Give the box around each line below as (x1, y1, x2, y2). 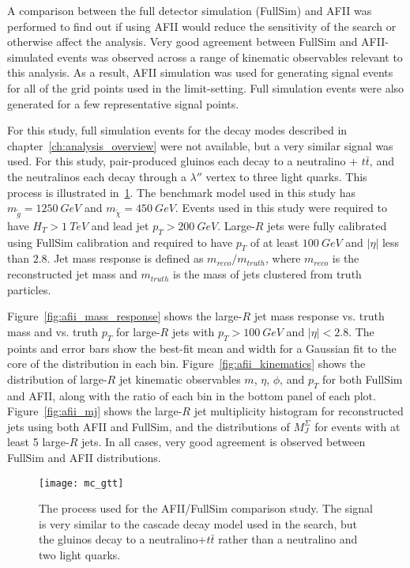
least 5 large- (7, 434, 70, 450)
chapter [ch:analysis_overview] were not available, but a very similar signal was (7, 137, 393, 153)
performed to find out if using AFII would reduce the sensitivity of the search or (7, 17, 397, 34)
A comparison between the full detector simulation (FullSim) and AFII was (7, 2, 372, 18)
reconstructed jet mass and (7, 266, 137, 282)
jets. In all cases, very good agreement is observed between (81, 434, 366, 450)
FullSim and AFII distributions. (7, 449, 161, 465)
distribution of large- (7, 370, 107, 387)
